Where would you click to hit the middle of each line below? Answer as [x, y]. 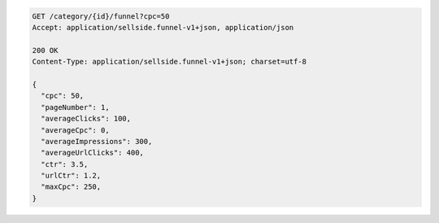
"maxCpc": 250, [71, 187]
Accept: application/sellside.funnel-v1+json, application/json [163, 27]
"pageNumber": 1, [75, 107]
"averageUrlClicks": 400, [92, 153]
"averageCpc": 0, [75, 130]
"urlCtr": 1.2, [71, 176]
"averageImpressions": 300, [97, 141]
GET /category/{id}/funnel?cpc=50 [101, 16]
